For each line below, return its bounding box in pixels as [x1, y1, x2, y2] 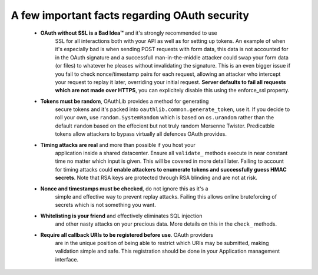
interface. [55, 256, 79, 263]
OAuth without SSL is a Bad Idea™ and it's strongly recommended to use [40, 29, 217, 36]
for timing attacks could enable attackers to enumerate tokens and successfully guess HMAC [55, 166, 287, 173]
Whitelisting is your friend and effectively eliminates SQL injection [40, 212, 203, 219]
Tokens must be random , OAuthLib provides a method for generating [40, 98, 209, 105]
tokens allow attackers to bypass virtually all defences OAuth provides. [55, 130, 227, 137]
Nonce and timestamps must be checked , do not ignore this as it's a [40, 185, 208, 192]
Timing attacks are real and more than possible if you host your [40, 141, 196, 148]
